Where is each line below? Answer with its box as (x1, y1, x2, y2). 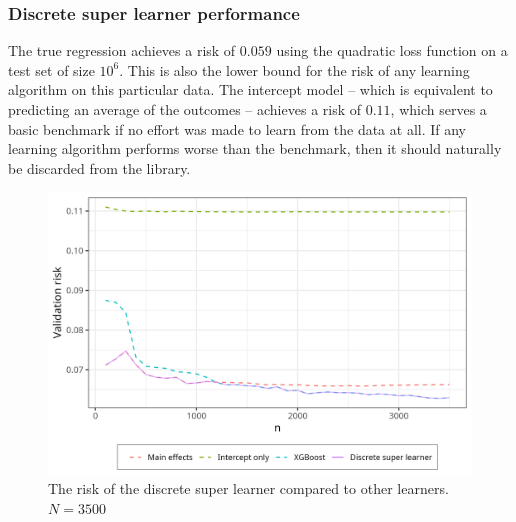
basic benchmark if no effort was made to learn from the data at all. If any (8, 118, 467, 139)
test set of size (8, 59, 95, 80)
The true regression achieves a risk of (8, 40, 236, 61)
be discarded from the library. (8, 157, 191, 178)
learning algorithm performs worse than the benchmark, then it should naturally (8, 138, 502, 159)
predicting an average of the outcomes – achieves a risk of (8, 99, 362, 119)
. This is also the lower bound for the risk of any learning (119, 59, 470, 80)
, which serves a (390, 99, 487, 119)
